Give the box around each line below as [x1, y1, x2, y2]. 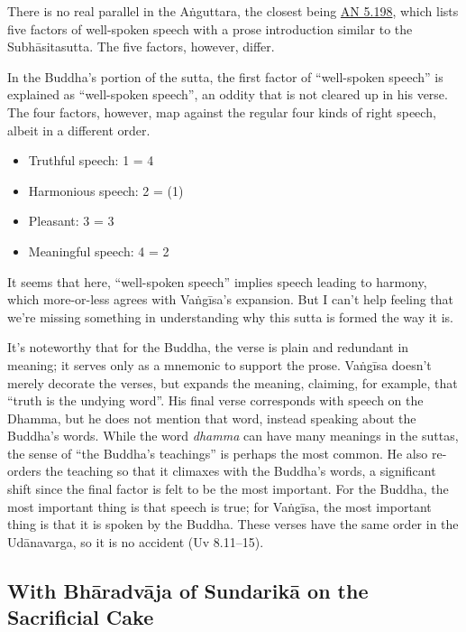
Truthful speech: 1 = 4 [28, 151, 154, 170]
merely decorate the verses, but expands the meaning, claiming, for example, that [7, 373, 458, 392]
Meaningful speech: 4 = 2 [28, 241, 169, 260]
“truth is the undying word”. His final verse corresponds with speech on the [7, 391, 424, 410]
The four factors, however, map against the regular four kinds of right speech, [7, 102, 436, 121]
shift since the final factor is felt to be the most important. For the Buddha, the [7, 479, 449, 498]
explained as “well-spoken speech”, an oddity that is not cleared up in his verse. [7, 85, 448, 104]
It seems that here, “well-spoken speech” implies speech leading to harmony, [7, 272, 427, 291]
